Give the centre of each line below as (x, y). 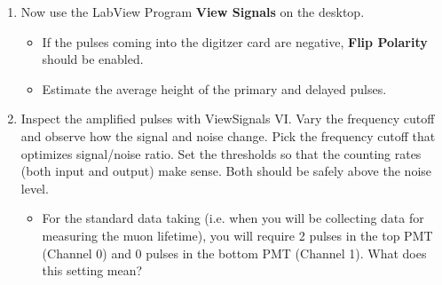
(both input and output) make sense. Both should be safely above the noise (226, 171)
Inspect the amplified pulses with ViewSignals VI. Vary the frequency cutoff (228, 119)
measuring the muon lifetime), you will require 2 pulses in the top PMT (237, 235)
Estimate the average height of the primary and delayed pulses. (214, 88)
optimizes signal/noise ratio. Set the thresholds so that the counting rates (221, 153)
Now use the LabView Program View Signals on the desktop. (193, 12)
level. (35, 188)
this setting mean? (92, 270)
